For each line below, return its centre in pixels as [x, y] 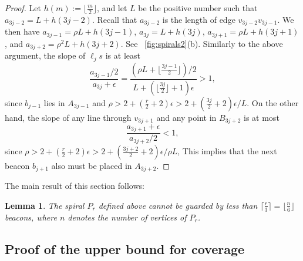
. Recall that [115, 19]
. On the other [273, 102]
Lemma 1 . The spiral [45, 205]
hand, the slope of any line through [68, 117]
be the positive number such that [198, 8]
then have [22, 31]
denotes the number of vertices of [127, 217]
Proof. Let [23, 8]
